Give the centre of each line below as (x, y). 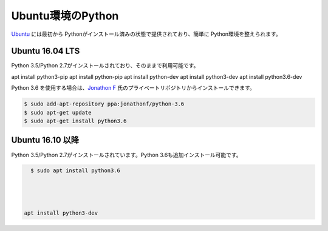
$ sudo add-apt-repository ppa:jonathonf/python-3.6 (104, 104)
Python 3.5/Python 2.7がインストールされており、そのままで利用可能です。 (105, 65)
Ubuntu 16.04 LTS (46, 51)
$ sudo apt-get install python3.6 (75, 121)
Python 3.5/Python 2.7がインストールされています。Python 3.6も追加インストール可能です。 (127, 155)
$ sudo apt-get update (58, 112)
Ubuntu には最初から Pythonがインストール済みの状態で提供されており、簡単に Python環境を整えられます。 (146, 34)
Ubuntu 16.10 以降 (45, 140)
